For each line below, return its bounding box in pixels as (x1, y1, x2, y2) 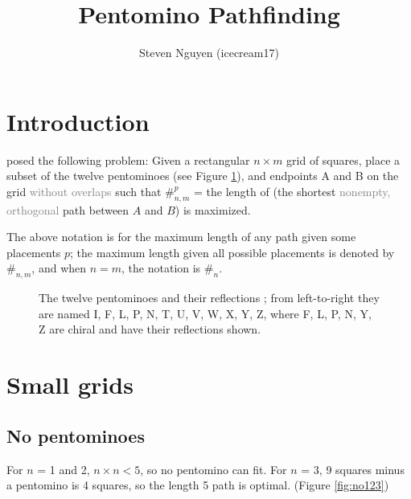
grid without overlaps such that (6, 182, 162, 199)
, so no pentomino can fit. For (140, 460, 287, 477)
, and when (31, 260, 87, 276)
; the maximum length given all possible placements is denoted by (70, 243, 395, 260)
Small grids (6, 368, 134, 401)
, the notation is (121, 260, 201, 276)
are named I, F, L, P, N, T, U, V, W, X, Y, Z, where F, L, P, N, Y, (39, 305, 372, 321)
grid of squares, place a (286, 151, 401, 168)
